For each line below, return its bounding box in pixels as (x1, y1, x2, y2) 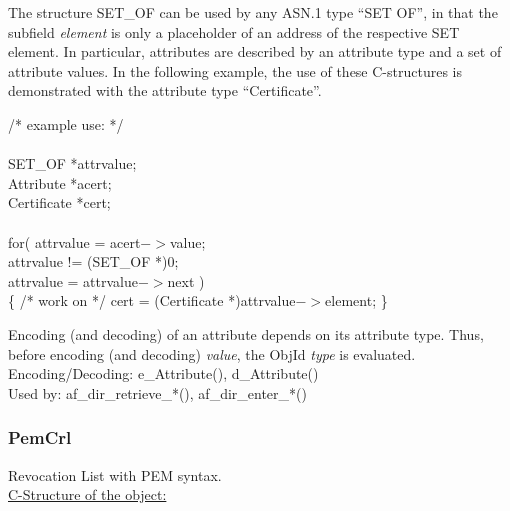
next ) (167, 270, 205, 291)
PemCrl (8, 425, 72, 450)
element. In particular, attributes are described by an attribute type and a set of (8, 41, 502, 62)
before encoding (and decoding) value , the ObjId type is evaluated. (8, 343, 416, 364)
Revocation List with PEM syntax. (8, 464, 222, 485)
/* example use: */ (8, 113, 124, 134)
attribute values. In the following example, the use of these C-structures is (8, 60, 462, 81)
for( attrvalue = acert (8, 231, 141, 252)
